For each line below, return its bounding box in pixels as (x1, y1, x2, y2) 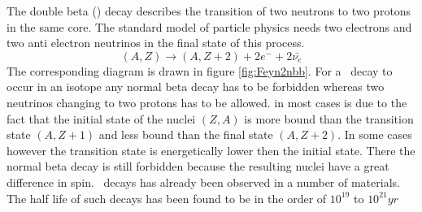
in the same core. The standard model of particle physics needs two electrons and (7, 18, 412, 35)
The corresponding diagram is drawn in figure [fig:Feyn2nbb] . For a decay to (7, 62, 393, 79)
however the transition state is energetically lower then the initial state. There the (7, 141, 415, 158)
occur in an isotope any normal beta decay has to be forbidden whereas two (7, 78, 385, 95)
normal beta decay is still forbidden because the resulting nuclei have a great (7, 158, 389, 175)
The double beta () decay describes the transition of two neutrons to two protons (7, 2, 411, 19)
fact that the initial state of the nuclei (7, 110, 196, 127)
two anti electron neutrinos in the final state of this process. (7, 34, 305, 51)
